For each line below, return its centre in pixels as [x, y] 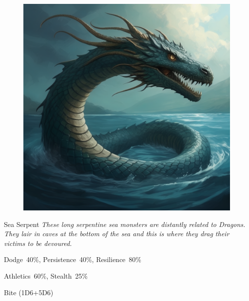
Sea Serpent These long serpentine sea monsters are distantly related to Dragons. [125, 224]
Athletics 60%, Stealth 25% [46, 275]
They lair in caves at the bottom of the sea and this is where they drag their [117, 234]
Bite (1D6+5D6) [29, 292]
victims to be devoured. [38, 243]
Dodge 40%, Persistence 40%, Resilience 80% [73, 259]
